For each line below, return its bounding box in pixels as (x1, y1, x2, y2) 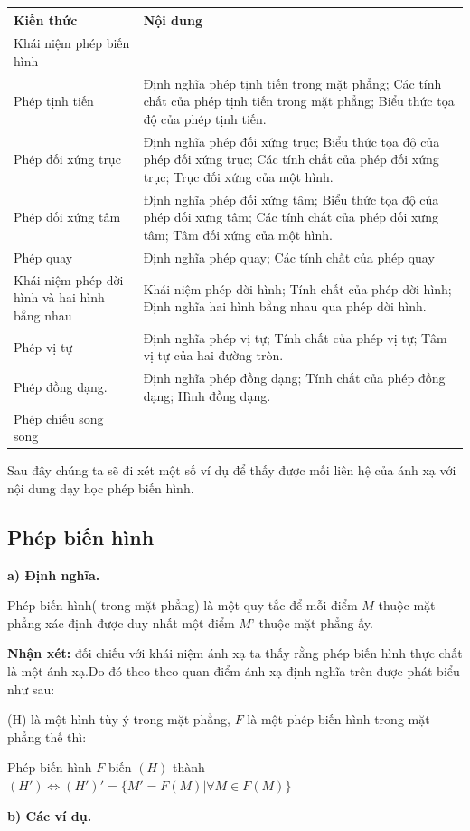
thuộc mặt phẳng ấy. (258, 613, 373, 632)
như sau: (7, 679, 55, 698)
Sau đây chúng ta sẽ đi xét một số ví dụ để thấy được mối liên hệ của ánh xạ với (7, 461, 456, 480)
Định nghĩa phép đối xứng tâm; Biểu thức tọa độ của (143, 189, 439, 208)
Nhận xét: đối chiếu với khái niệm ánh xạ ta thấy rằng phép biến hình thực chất (7, 644, 463, 663)
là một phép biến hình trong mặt (247, 710, 430, 729)
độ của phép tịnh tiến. (143, 109, 267, 128)
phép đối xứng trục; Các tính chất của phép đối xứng (143, 149, 439, 168)
